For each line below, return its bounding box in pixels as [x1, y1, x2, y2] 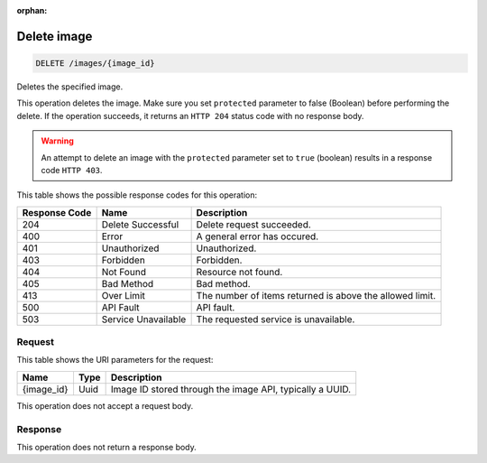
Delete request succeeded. [196, 218, 311, 230]
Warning [41, 135, 74, 146]
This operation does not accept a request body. [16, 400, 194, 411]
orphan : [16, 5, 48, 15]
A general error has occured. [196, 230, 319, 243]
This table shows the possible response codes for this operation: [16, 190, 258, 200]
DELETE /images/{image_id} [35, 59, 155, 68]
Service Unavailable [101, 312, 187, 325]
